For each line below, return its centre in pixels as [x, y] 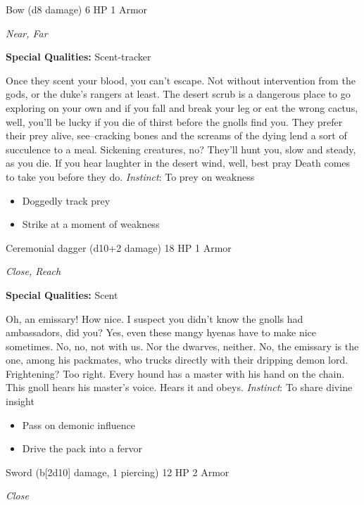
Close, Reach [33, 271]
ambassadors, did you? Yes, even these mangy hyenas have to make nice [161, 332]
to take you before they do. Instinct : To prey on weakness [130, 176]
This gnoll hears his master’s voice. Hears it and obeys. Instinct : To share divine [179, 387]
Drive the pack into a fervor [82, 448]
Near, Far [27, 33]
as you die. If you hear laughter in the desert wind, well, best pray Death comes [178, 163]
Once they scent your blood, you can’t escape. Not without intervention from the [181, 80]
